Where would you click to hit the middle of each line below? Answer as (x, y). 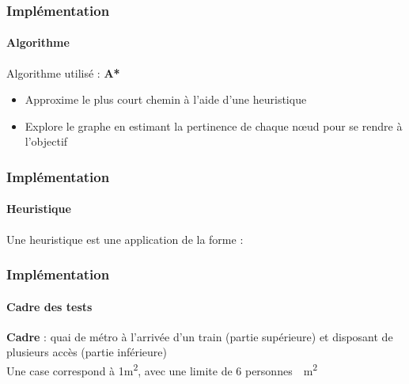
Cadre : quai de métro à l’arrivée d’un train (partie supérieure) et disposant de (200, 336)
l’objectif (46, 141)
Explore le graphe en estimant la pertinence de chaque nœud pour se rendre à (214, 125)
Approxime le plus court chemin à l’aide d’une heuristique (166, 99)
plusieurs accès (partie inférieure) (87, 352)
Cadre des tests (49, 306)
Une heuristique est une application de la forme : (125, 239)
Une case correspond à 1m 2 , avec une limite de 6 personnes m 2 (162, 369)
